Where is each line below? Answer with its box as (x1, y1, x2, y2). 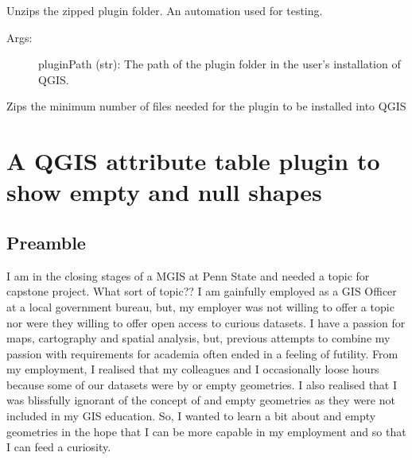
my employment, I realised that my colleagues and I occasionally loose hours (6, 361, 379, 377)
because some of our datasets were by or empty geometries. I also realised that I (6, 376, 398, 392)
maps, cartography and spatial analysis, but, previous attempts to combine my (6, 330, 391, 346)
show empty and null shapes (6, 176, 322, 208)
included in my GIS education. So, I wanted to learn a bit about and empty (6, 408, 376, 424)
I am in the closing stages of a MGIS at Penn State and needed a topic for (6, 267, 370, 284)
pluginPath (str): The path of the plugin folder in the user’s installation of (38, 56, 401, 72)
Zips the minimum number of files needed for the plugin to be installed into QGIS (6, 98, 406, 114)
